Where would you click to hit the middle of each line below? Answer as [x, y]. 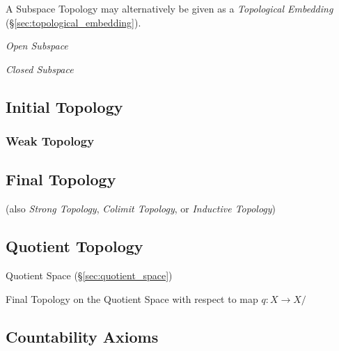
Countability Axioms [82, 336]
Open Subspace [37, 46]
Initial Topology [64, 106]
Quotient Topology [74, 246]
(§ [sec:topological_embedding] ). [73, 22]
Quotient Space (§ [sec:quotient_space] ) [89, 275]
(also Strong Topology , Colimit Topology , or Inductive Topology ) [141, 209]
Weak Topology [50, 141]
